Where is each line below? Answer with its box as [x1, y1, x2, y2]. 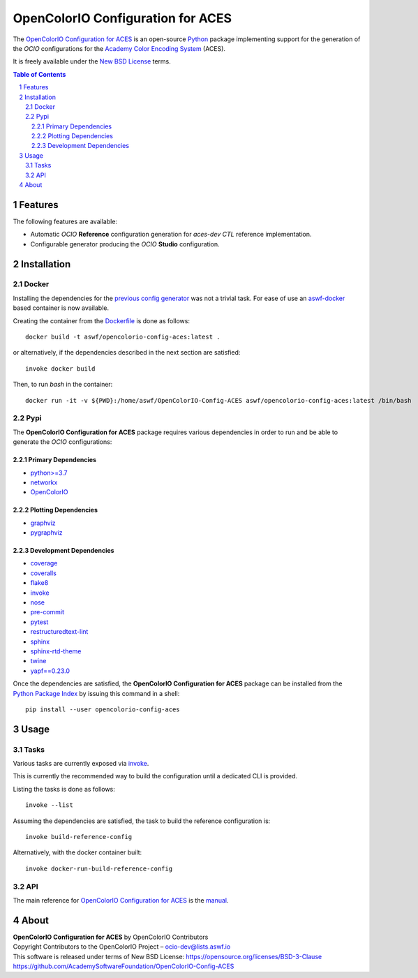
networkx [30, 478, 58, 487]
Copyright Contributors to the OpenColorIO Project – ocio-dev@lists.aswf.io [13, 942, 231, 951]
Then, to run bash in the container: [13, 380, 113, 389]
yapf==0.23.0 [30, 667, 70, 675]
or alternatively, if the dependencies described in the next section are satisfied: [13, 348, 241, 357]
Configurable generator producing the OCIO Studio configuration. [30, 239, 220, 248]
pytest [30, 618, 49, 626]
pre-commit [30, 608, 65, 616]
